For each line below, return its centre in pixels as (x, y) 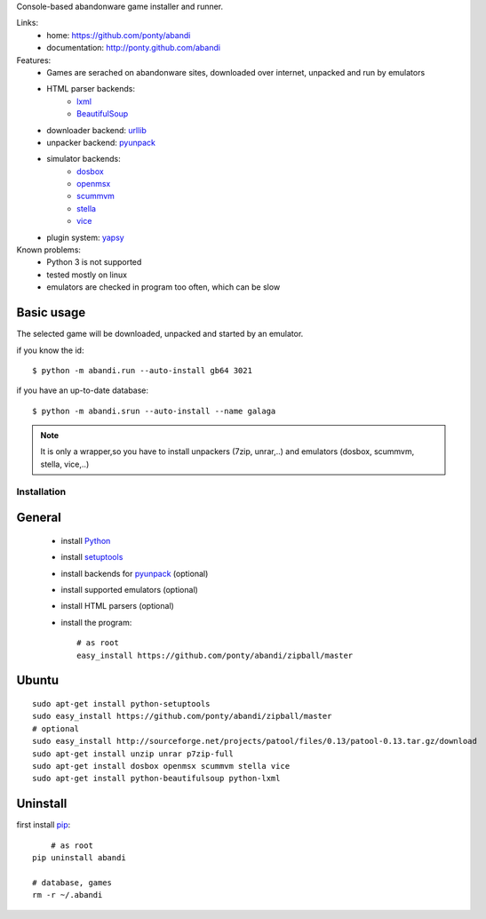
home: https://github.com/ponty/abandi (119, 35)
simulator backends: (84, 159)
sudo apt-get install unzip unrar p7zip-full (133, 754)
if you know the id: (50, 350)
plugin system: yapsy (85, 237)
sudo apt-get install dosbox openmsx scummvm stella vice (161, 766)
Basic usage (51, 312)
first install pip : (44, 825)
